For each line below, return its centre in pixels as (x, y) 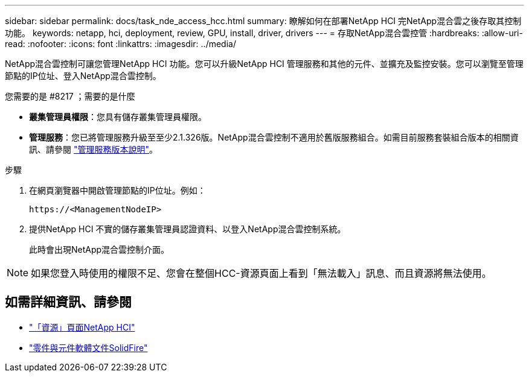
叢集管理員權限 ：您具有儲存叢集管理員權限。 (118, 117)
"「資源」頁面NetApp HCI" (82, 327)
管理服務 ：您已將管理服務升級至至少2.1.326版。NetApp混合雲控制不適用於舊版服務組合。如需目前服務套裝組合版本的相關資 (274, 137)
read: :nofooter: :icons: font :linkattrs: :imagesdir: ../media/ (120, 44)
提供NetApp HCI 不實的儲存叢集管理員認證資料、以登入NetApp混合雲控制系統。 (188, 229)
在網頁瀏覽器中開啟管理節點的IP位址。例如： (117, 190)
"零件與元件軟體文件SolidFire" (88, 347)
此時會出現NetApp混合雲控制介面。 (99, 249)
